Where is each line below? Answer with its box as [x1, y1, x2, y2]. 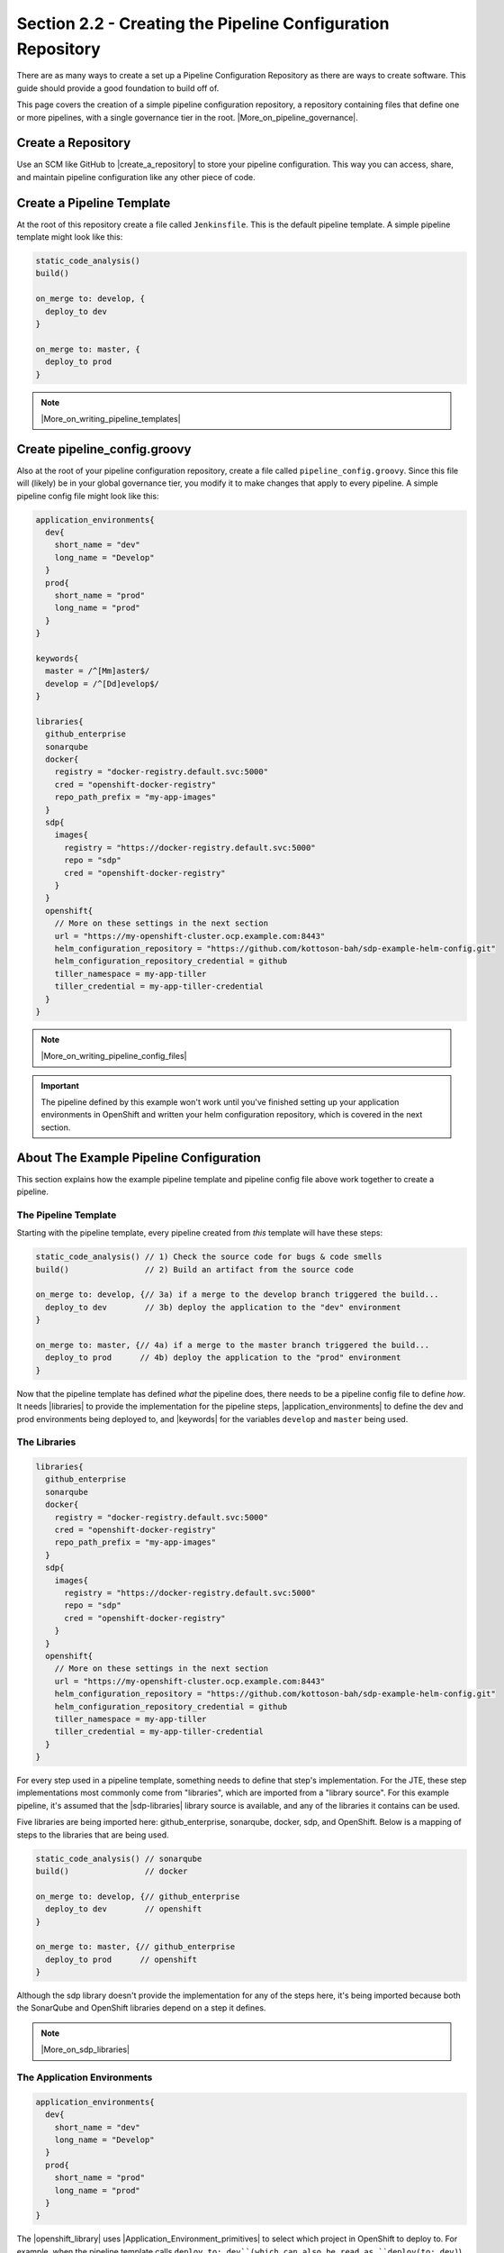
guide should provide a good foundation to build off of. [16, 82, 220, 94]
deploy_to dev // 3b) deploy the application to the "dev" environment [45, 1302, 401, 1312]
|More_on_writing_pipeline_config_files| [40, 1051, 187, 1062]
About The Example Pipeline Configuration [16, 1150, 261, 1165]
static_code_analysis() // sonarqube [35, 1853, 202, 1864]
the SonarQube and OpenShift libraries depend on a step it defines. [16, 2002, 266, 2013]
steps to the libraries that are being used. [16, 1829, 169, 1840]
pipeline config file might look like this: [16, 490, 159, 501]
